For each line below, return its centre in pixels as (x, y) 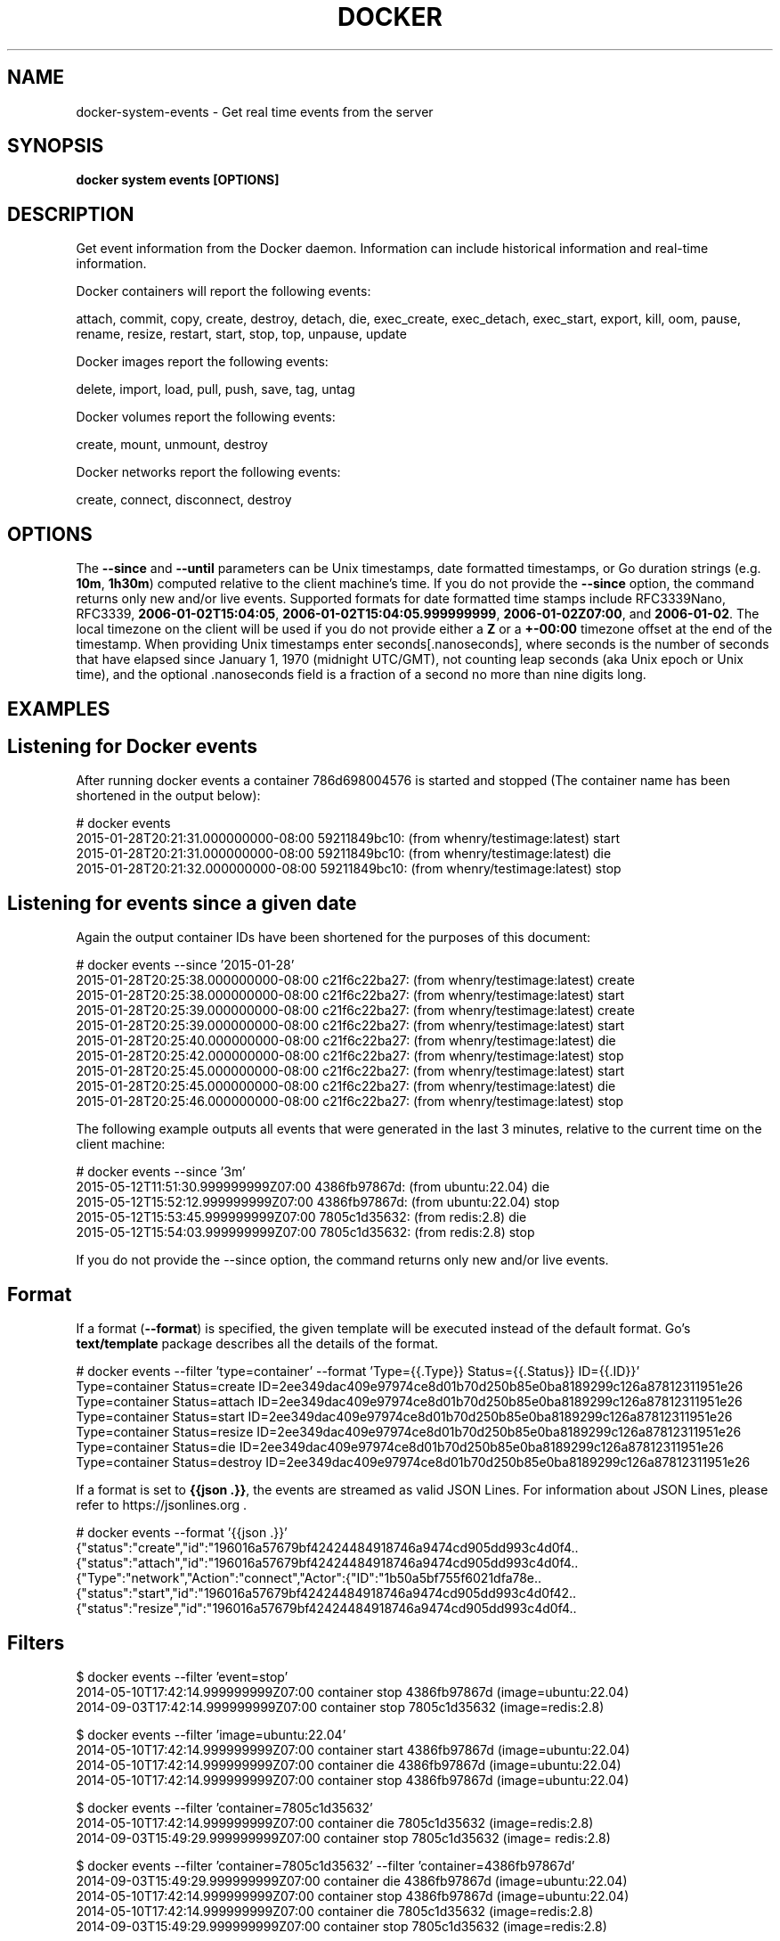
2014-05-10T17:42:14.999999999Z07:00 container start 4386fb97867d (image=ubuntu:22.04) (353, 1749)
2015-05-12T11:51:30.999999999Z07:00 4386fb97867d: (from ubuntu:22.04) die (313, 1187)
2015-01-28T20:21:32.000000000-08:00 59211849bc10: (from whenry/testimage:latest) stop (349, 869)
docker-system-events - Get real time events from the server (255, 111)
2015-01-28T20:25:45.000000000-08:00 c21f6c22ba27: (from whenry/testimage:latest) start (350, 1071)
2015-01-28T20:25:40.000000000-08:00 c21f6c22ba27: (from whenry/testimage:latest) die (346, 1041)
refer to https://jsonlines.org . (162, 1505)
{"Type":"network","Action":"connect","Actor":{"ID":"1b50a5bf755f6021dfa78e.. (309, 1578)
